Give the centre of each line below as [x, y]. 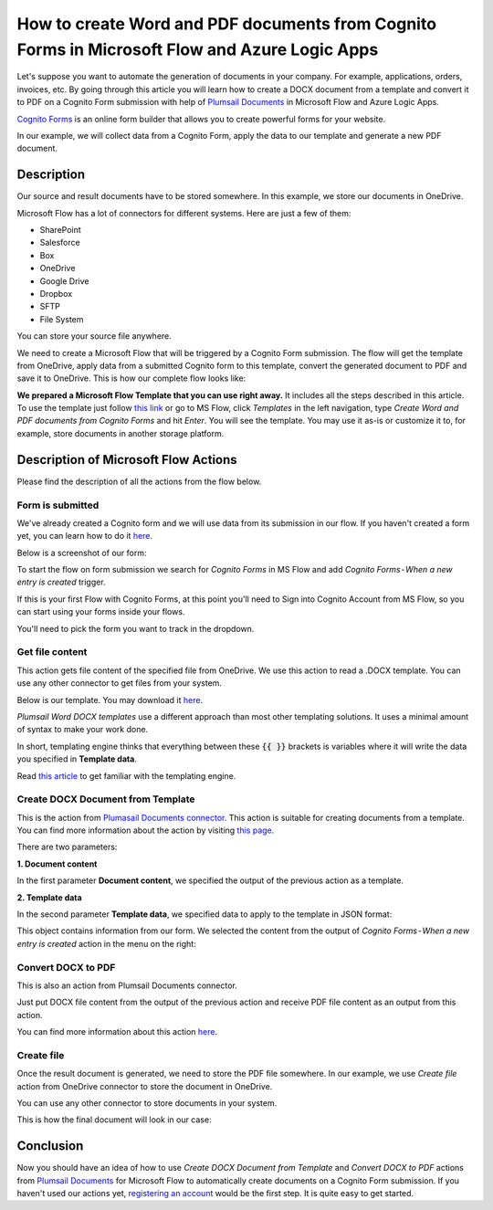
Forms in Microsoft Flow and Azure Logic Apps [198, 49]
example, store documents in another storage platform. [121, 433]
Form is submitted [58, 505]
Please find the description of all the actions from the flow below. [139, 481]
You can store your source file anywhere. [94, 336]
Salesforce [60, 243]
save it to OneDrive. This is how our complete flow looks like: [131, 378]
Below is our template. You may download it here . [110, 700]
